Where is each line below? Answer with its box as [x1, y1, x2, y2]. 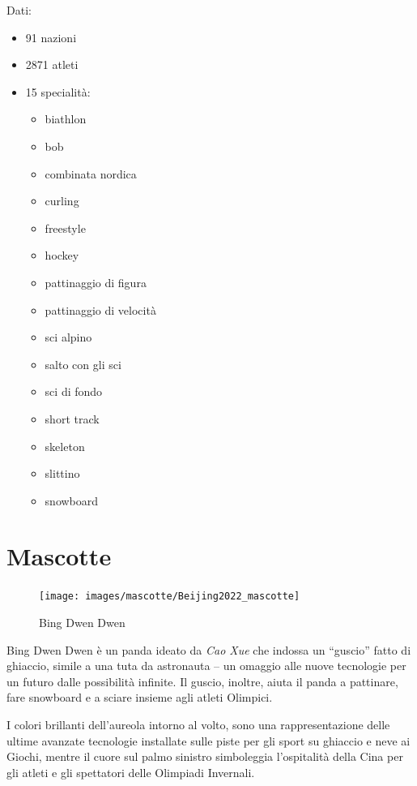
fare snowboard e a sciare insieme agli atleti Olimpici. [6, 689, 273, 706]
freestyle [45, 219, 86, 236]
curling [45, 192, 79, 209]
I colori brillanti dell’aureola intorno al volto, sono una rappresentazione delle [6, 716, 390, 733]
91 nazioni [25, 28, 77, 45]
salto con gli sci [45, 355, 121, 372]
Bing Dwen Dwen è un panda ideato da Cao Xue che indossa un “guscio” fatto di [6, 641, 411, 658]
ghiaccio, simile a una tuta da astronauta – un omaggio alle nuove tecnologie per [6, 657, 406, 674]
